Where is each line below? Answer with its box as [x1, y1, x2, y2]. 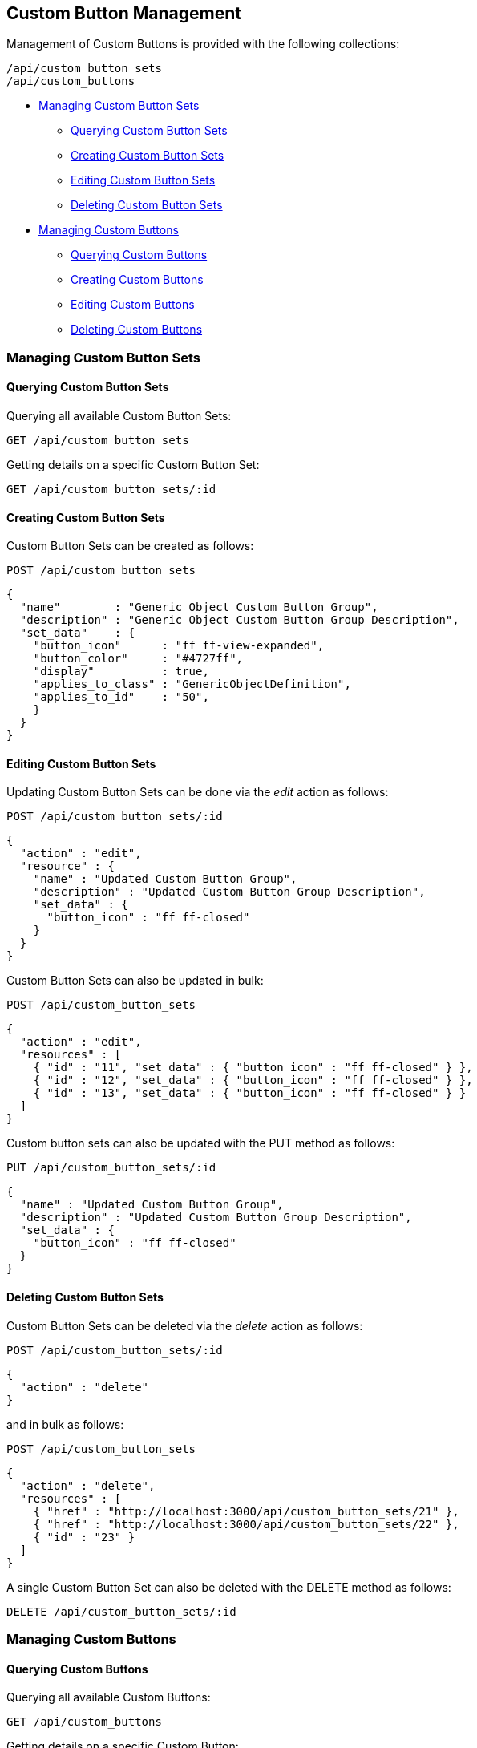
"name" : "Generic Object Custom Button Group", [19, 601, 378, 614]
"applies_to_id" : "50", [33, 690, 209, 704]
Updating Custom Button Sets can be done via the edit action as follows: [6, 785, 389, 799]
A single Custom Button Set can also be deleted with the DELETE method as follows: [6, 1580, 451, 1594]
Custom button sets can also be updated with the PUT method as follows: [6, 1136, 395, 1151]
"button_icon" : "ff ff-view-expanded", [33, 639, 325, 653]
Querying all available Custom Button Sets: [6, 409, 232, 423]
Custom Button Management [6, 3, 241, 23]
